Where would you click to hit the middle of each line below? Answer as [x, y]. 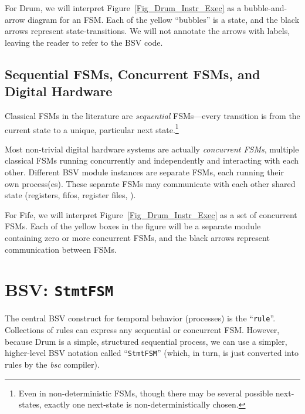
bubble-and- [266, 8]
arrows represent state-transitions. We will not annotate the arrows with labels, [148, 31]
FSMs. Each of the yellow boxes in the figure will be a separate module [133, 226]
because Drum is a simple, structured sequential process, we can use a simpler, [146, 341]
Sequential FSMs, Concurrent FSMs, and [133, 74]
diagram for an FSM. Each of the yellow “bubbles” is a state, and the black [164, 19]
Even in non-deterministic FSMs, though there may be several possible [146, 393]
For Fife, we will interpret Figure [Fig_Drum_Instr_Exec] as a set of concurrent [151, 214]
